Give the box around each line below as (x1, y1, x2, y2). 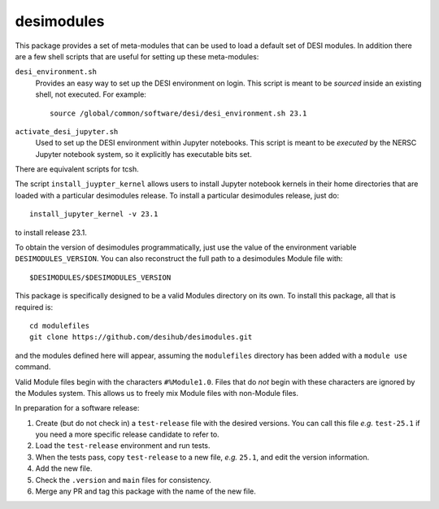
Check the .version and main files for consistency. (35, 475, 211, 485)
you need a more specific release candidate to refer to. (35, 429, 219, 439)
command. (15, 362, 51, 372)
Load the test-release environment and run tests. (35, 441, 211, 450)
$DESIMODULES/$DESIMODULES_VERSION (29, 272, 172, 282)
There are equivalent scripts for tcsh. (15, 164, 140, 174)
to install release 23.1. (15, 228, 87, 237)
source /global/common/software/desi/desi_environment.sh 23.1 (50, 108, 307, 118)
